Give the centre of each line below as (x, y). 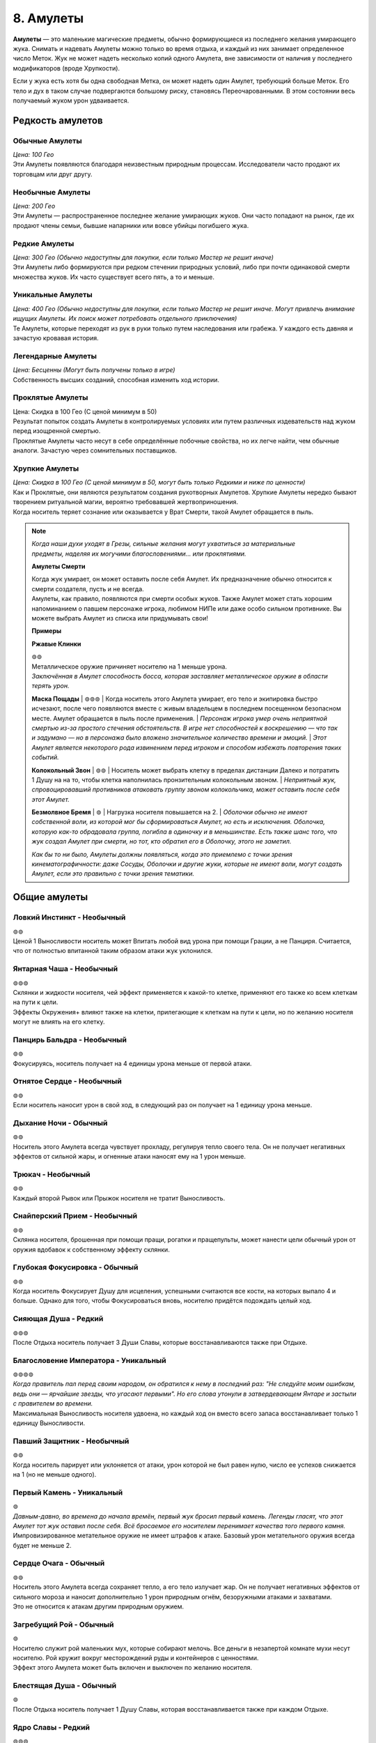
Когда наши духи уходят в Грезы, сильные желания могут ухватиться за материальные (164, 544)
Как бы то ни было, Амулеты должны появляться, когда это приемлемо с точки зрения (162, 854)
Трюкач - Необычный (52, 1174)
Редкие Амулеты (44, 243)
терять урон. (50, 686)
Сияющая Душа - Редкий (58, 1319)
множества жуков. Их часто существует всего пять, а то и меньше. (114, 277)
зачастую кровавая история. (56, 337)
